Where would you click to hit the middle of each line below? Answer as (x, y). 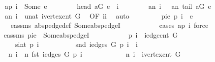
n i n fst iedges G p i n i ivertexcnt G (94, 53)
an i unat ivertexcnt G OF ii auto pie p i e (99, 15)
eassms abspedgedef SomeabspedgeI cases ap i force (109, 25)
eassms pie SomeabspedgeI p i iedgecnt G (91, 34)
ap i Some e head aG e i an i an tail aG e (108, 6)
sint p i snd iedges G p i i (76, 44)
